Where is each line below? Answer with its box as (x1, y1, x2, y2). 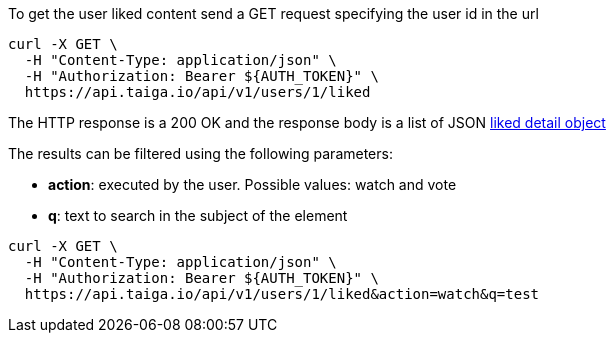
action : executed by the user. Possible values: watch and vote (48, 176, 457, 193)
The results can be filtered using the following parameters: (8, 145, 393, 162)
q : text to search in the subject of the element (48, 207, 348, 224)
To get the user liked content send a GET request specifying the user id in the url (8, 5, 539, 22)
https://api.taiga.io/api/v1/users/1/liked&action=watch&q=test (24, 286, 540, 302)
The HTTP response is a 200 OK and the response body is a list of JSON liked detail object (8, 114, 606, 131)
